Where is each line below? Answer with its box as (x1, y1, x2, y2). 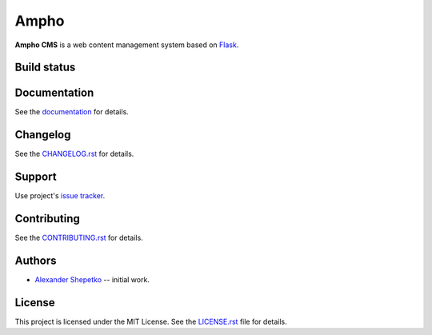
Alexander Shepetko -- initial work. (34, 275, 150, 285)
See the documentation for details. (14, 107, 130, 117)
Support (14, 170, 57, 184)
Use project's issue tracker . (14, 191, 106, 201)
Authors (14, 254, 57, 267)
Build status (14, 61, 76, 74)
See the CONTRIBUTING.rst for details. (14, 233, 143, 243)
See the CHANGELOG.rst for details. (14, 149, 134, 159)
